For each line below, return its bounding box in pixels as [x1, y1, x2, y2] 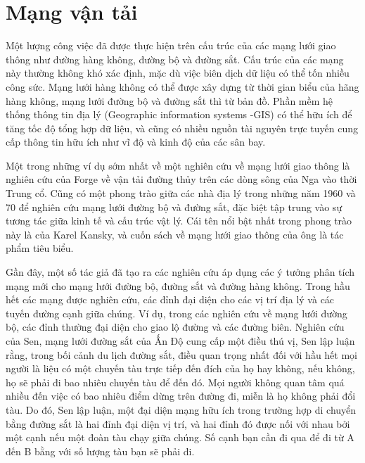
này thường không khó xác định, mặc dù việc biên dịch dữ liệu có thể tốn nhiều [6, 65, 350, 80]
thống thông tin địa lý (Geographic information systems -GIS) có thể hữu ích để [6, 107, 352, 122]
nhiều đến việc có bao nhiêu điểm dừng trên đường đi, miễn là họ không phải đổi [6, 388, 356, 403]
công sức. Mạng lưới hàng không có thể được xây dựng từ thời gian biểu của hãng [6, 79, 359, 94]
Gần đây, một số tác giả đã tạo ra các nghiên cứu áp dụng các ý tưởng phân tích [6, 265, 355, 279]
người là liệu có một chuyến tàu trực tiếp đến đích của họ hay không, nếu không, [6, 361, 355, 376]
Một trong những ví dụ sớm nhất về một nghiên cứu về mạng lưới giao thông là [6, 158, 350, 172]
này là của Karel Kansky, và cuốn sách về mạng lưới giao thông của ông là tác [6, 227, 344, 241]
